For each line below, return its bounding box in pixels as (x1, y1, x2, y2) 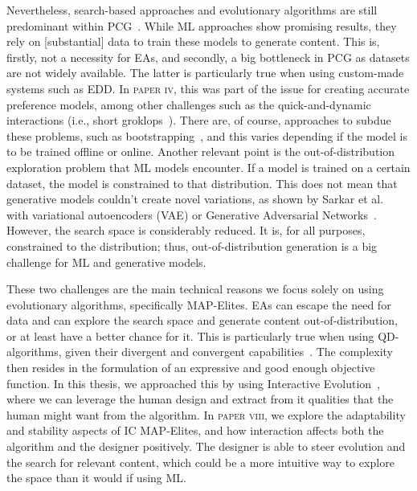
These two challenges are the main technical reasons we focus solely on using (6, 280, 384, 297)
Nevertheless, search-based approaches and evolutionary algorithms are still (6, 2, 378, 18)
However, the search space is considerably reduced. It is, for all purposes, (6, 222, 366, 239)
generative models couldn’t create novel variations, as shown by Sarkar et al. (6, 190, 384, 207)
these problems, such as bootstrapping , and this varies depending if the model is (6, 127, 407, 144)
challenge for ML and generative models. (6, 253, 206, 270)
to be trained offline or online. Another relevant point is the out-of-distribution (6, 143, 395, 160)
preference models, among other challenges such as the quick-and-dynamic (6, 96, 371, 113)
